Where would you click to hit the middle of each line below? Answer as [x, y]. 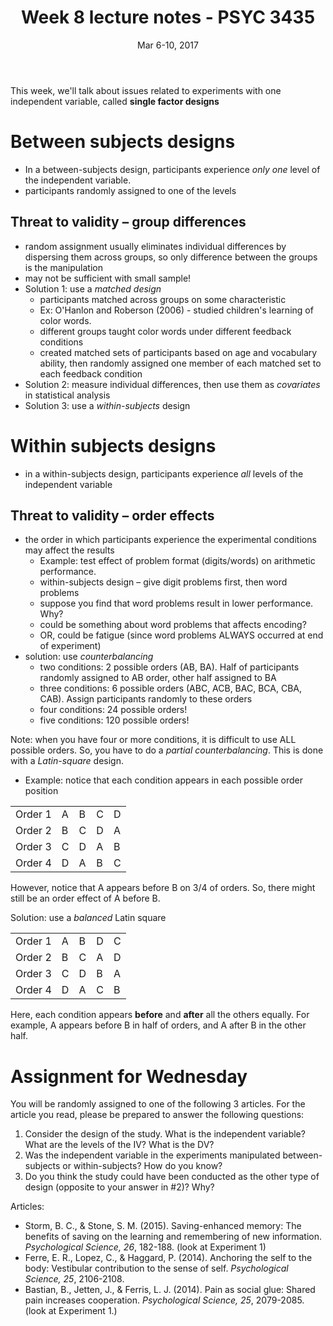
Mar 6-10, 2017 [168, 45]
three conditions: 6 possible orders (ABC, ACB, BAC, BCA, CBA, [170, 688]
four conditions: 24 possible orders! [113, 710]
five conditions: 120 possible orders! [114, 720]
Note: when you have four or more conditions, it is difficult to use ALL [153, 740]
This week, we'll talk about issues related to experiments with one [146, 90]
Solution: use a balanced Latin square [88, 918]
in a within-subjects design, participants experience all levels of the [164, 473]
